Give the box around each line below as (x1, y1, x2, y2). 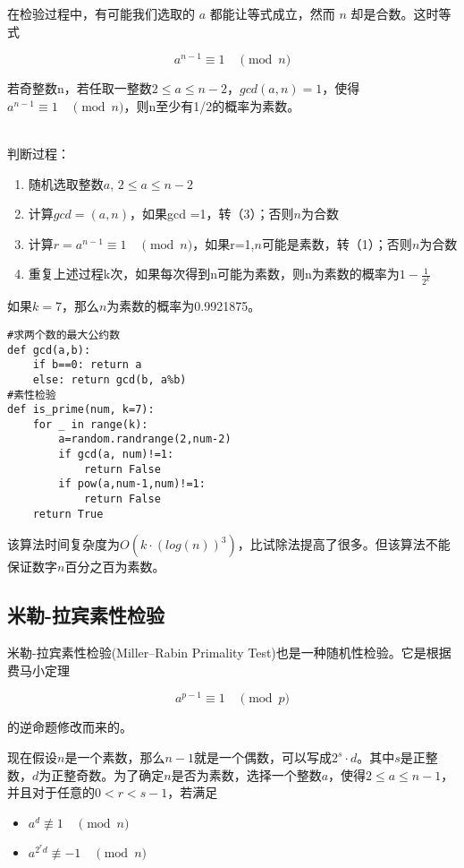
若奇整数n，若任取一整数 (7, 79, 152, 98)
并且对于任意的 (7, 783, 95, 802)
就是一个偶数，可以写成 (193, 748, 332, 767)
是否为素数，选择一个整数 (171, 765, 322, 784)
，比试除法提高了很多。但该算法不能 (237, 535, 451, 554)
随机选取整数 (28, 174, 104, 193)
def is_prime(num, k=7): (7, 403, 155, 417)
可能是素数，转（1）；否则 (261, 234, 412, 253)
